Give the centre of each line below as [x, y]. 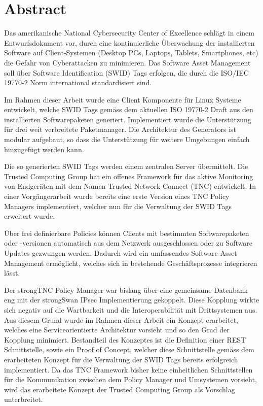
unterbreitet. [24, 399]
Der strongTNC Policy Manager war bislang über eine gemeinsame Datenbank [126, 290]
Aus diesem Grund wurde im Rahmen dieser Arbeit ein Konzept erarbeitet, [121, 319]
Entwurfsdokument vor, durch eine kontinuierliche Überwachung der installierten [129, 42]
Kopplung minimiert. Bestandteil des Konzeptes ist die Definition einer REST [125, 339]
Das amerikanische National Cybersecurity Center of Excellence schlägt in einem [129, 33]
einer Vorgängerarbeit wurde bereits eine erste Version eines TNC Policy [117, 196]
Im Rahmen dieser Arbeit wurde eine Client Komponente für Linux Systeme [123, 99]
